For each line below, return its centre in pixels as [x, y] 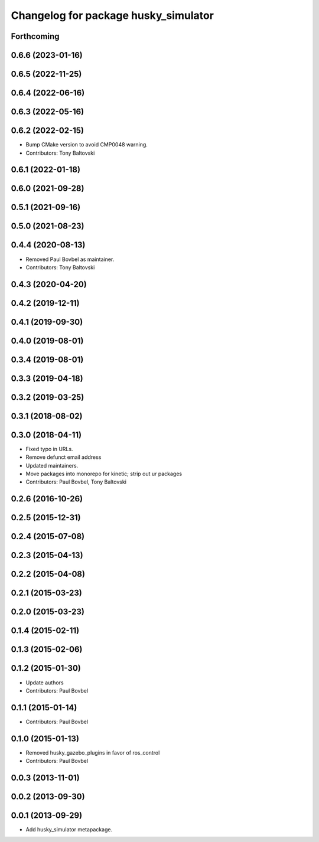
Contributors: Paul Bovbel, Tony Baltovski [76, 482]
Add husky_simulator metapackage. [69, 830]
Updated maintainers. [52, 465]
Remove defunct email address [64, 457]
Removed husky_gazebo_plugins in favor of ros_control [93, 752]
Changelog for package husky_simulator [112, 15]
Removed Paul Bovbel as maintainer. [70, 259]
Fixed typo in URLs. [49, 449]
